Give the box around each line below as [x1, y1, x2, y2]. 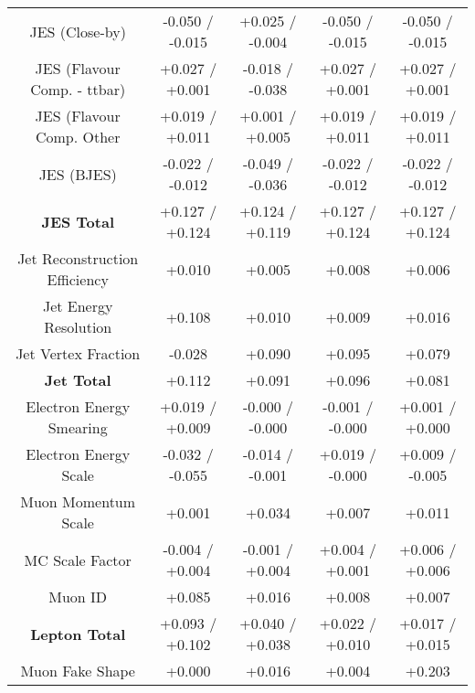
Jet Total [44, 369, 111, 390]
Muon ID [48, 586, 108, 607]
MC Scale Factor [24, 549, 132, 570]
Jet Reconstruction [17, 248, 139, 269]
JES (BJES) [38, 163, 117, 185]
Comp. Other [35, 126, 121, 147]
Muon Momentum [20, 491, 136, 512]
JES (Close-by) [29, 20, 126, 42]
